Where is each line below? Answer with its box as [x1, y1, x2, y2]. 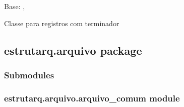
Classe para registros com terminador [4, 18, 119, 28]
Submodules [4, 68, 54, 81]
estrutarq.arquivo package [4, 42, 142, 58]
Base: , [4, 1, 25, 11]
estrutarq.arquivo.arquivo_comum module [4, 91, 180, 104]
